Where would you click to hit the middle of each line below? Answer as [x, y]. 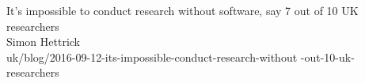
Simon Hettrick [43, 41]
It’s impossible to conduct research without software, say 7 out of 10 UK [182, 10]
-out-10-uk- [327, 57]
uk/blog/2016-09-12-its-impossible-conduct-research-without [152, 57]
